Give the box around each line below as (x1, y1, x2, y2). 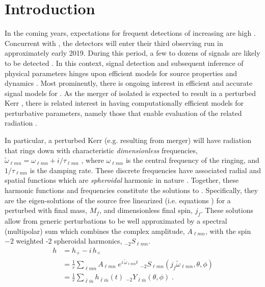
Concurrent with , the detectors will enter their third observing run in (5, 37, 223, 48)
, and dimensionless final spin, (99, 205, 193, 216)
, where (81, 155, 104, 165)
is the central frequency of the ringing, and (125, 155, 259, 165)
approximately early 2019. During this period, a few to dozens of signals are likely (5, 47, 260, 58)
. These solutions (201, 205, 253, 216)
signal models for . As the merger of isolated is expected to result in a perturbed (5, 87, 256, 98)
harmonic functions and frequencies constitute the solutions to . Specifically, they (5, 185, 258, 196)
